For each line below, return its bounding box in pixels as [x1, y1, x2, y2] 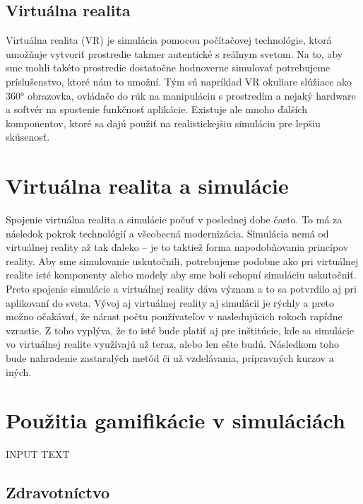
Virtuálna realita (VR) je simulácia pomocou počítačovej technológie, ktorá [6, 33, 332, 47]
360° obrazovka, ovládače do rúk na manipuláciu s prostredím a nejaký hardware [6, 88, 356, 102]
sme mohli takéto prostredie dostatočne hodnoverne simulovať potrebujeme [6, 60, 331, 75]
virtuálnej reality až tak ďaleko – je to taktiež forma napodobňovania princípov [6, 240, 349, 254]
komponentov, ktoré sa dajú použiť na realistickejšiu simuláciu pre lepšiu [6, 115, 321, 130]
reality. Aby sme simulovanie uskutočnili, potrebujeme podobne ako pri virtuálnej [6, 253, 359, 268]
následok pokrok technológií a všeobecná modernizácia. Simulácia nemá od [6, 225, 329, 240]
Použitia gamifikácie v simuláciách [6, 406, 345, 435]
